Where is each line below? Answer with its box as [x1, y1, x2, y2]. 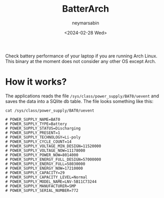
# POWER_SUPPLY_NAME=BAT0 [5, 117, 60, 122]
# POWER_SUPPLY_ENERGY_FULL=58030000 [5, 161, 86, 167]
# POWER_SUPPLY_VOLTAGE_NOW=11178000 [5, 148, 86, 153]
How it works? [5, 76, 67, 88]
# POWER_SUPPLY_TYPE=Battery [5, 121, 67, 126]
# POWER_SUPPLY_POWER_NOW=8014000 [5, 152, 79, 157]
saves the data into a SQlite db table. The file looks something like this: [5, 98, 154, 104]
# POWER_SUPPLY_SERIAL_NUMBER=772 [5, 188, 79, 193]
